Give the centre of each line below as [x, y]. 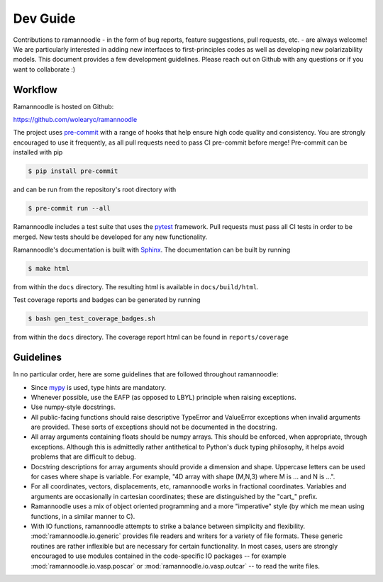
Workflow [35, 90]
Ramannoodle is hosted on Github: [63, 106]
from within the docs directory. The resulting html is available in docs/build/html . [136, 286]
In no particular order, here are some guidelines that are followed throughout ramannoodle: [146, 374]
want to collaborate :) [44, 69]
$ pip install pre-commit [73, 171]
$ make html [49, 268]
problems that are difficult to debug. [83, 457]
